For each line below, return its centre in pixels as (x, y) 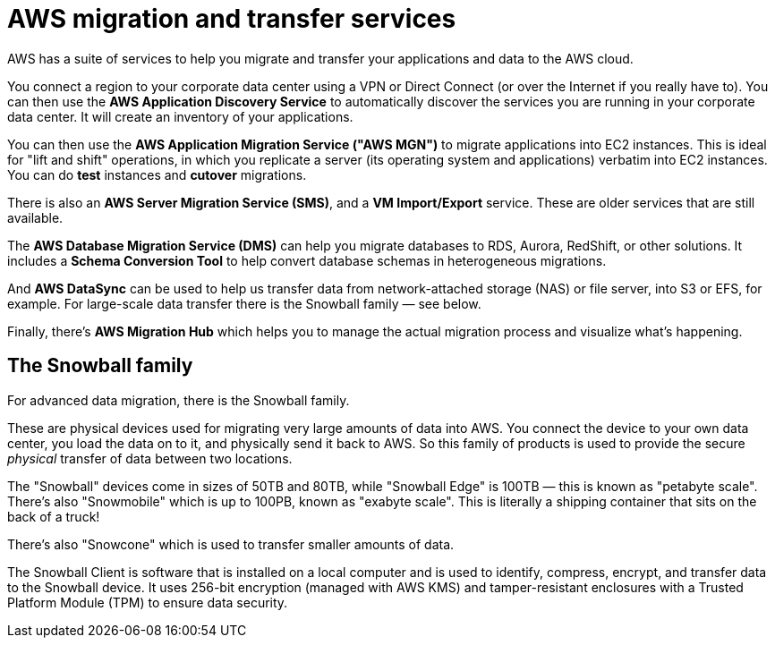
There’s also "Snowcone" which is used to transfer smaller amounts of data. (231, 544)
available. (35, 217)
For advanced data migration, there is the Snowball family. (179, 400)
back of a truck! (54, 516)
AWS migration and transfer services (232, 19)
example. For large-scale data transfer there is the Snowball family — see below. (244, 303)
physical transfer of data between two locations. (150, 458)
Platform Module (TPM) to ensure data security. (148, 602)
